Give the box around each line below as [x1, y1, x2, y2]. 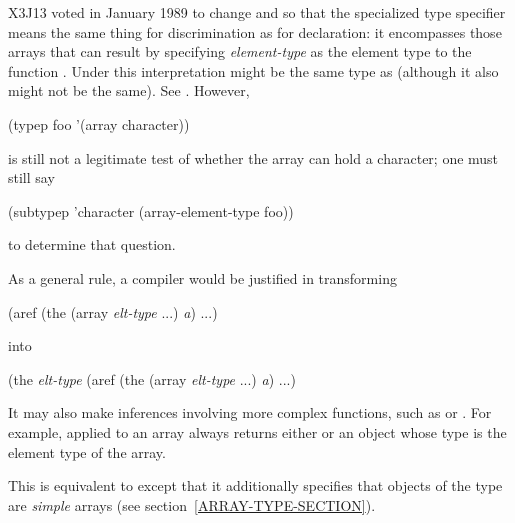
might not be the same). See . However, [8, 80, 250, 101]
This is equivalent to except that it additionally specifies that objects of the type [8, 475, 503, 496]
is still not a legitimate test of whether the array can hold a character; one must [8, 147, 499, 168]
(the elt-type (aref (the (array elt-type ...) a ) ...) [8, 368, 296, 389]
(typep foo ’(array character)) [8, 113, 190, 134]
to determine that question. [8, 234, 176, 255]
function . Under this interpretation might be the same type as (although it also [8, 60, 499, 81]
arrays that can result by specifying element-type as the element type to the [8, 41, 472, 62]
